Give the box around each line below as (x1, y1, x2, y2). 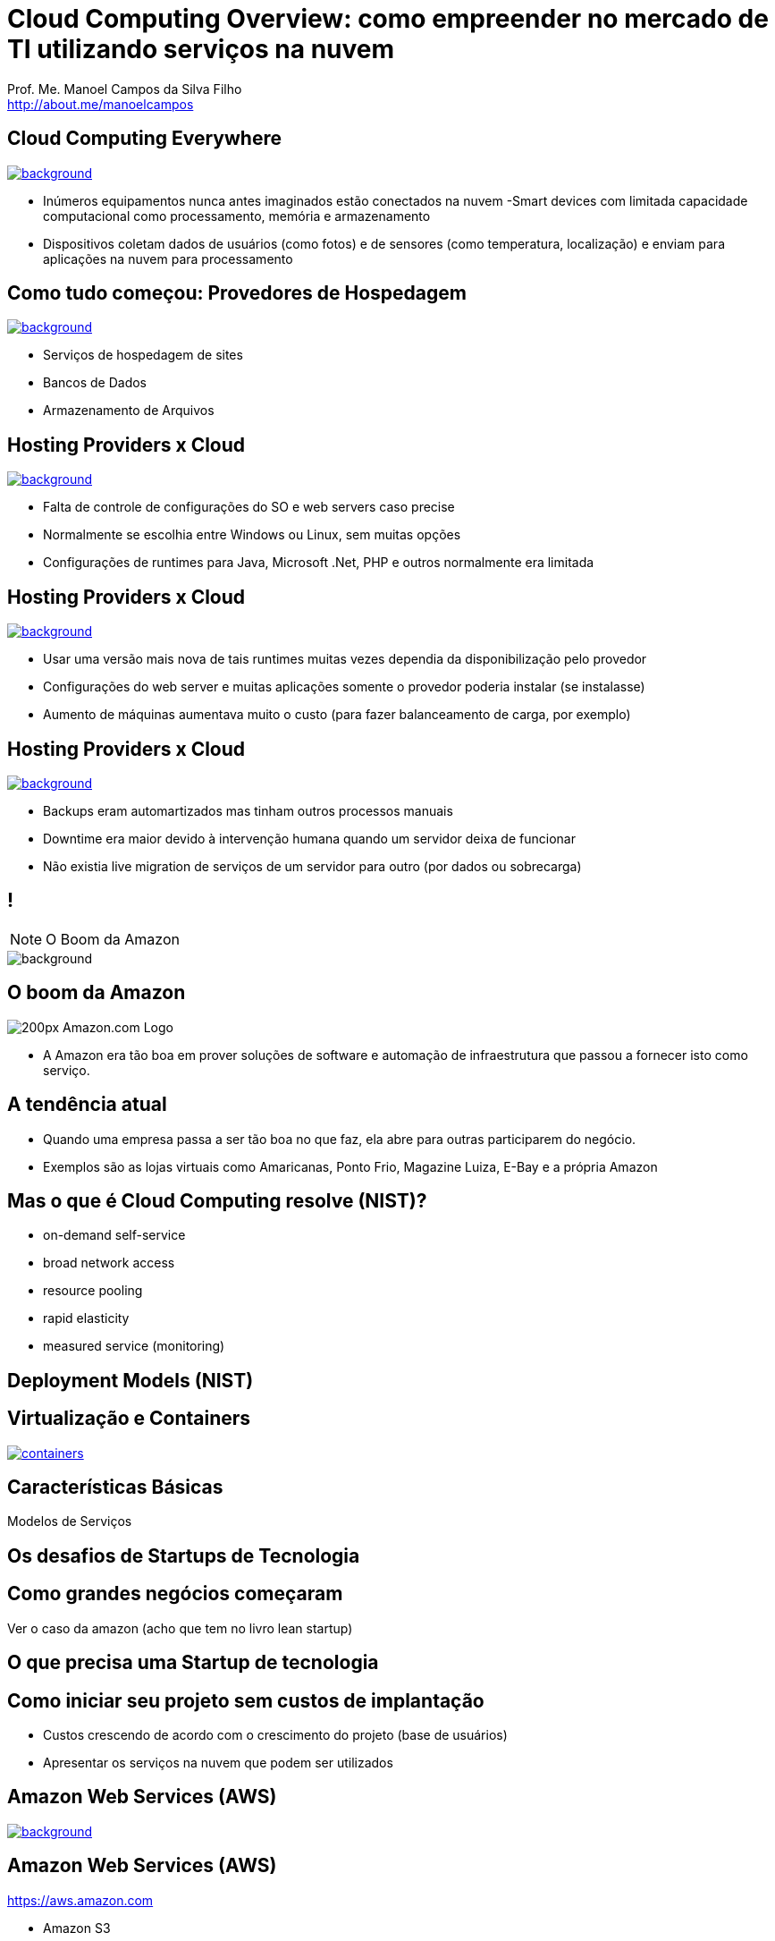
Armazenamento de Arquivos (43, 403, 215, 419)
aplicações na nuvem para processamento (43, 250, 293, 267)
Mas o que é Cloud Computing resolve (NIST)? (7, 1189, 427, 1212)
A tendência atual (7, 1093, 167, 1116)
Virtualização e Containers (7, 1407, 251, 1430)
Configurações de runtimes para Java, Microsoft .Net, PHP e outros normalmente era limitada (43, 555, 594, 571)
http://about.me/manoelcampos (7, 96, 194, 112)
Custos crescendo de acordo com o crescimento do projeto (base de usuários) (43, 1726, 508, 1742)
